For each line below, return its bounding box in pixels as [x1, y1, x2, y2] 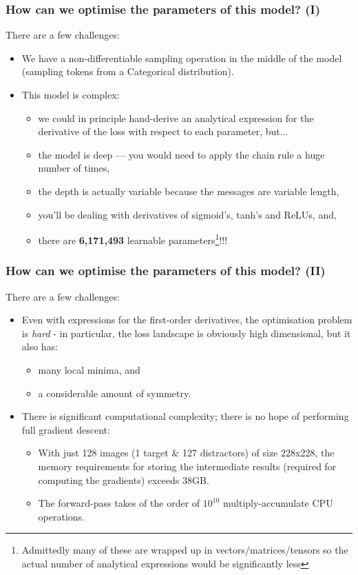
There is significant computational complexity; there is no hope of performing [21, 409, 349, 423]
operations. [38, 509, 85, 523]
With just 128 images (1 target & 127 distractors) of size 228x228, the [38, 445, 335, 460]
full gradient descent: [21, 422, 110, 436]
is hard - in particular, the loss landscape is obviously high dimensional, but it [21, 325, 351, 340]
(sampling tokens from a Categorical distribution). [21, 64, 234, 79]
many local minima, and [38, 363, 140, 376]
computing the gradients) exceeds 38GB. [38, 472, 209, 487]
